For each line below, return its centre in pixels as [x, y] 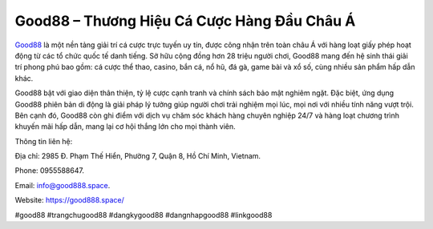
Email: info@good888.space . [63, 185]
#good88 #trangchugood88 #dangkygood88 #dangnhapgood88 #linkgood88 [144, 215]
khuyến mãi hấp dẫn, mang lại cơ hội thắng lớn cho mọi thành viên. [125, 127]
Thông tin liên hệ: [44, 141]
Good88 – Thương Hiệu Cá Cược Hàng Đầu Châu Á [185, 21]
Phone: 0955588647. [49, 171]
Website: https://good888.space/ [69, 200]
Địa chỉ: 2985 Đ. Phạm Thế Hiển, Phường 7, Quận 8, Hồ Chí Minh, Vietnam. [138, 156]
